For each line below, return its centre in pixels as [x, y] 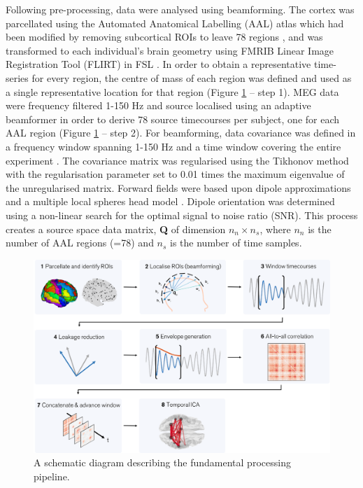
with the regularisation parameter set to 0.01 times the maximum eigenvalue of [175, 174]
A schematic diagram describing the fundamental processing [162, 462]
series [17, 77]
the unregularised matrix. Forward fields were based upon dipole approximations [178, 187]
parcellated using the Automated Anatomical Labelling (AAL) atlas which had [175, 23]
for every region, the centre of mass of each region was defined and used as [192, 77]
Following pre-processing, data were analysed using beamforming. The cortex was [180, 9]
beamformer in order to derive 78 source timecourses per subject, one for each [173, 119]
